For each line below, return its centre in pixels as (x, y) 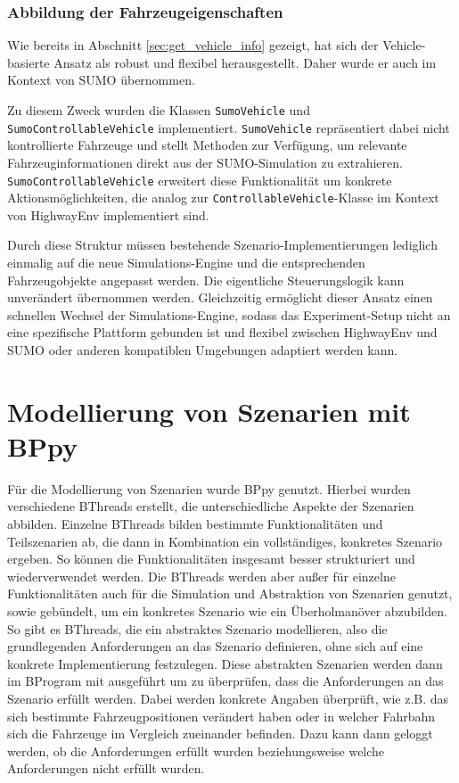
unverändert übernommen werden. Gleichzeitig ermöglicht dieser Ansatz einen (220, 297)
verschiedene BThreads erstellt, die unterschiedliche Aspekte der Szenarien (211, 506)
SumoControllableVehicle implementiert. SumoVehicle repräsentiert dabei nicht (229, 127)
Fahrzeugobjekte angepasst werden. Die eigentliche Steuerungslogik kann (206, 280)
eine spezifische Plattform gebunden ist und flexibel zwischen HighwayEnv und (222, 332)
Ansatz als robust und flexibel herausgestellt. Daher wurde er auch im (245, 62)
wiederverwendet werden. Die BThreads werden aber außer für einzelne (201, 576)
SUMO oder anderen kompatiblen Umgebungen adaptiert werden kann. (203, 349)
